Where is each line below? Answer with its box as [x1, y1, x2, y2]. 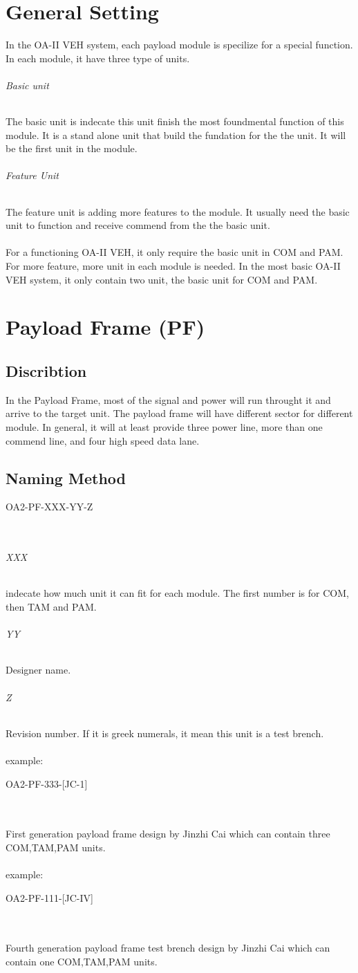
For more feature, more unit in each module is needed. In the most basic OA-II [6, 259, 341, 273]
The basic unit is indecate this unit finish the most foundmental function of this [6, 114, 344, 129]
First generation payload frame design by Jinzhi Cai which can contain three [6, 826, 330, 841]
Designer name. [6, 662, 71, 677]
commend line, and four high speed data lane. [6, 433, 200, 447]
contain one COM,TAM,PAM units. [6, 954, 158, 969]
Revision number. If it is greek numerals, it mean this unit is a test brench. [6, 725, 324, 740]
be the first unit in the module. [6, 141, 138, 156]
